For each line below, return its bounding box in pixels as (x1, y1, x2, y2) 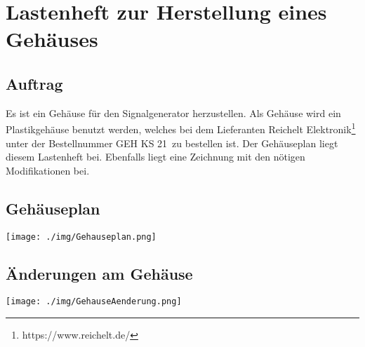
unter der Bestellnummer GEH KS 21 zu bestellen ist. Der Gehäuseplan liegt (6, 135, 338, 150)
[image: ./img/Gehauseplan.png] (6, 231, 157, 242)
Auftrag (6, 72, 63, 94)
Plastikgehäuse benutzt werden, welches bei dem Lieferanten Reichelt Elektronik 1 (6, 120, 356, 137)
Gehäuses (6, 25, 98, 53)
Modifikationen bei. (6, 163, 90, 177)
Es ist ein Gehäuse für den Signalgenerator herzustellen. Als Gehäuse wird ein (6, 105, 341, 120)
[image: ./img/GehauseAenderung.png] (6, 297, 182, 307)
